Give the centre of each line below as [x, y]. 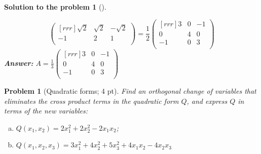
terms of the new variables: [46, 111]
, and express [207, 101]
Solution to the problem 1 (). [55, 7]
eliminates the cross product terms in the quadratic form [91, 101]
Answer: [19, 63]
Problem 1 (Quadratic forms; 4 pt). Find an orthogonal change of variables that [130, 90]
